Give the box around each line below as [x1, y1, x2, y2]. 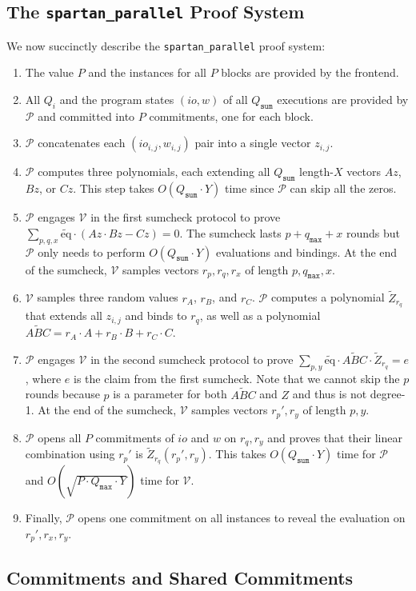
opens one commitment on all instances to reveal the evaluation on [78, 509, 406, 526]
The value [25, 64, 74, 81]
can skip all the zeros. [290, 180, 397, 197]
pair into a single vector [194, 134, 311, 151]
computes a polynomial [270, 289, 385, 305]
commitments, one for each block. [149, 107, 314, 124]
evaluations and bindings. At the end [215, 243, 398, 260]
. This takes [208, 445, 266, 462]
